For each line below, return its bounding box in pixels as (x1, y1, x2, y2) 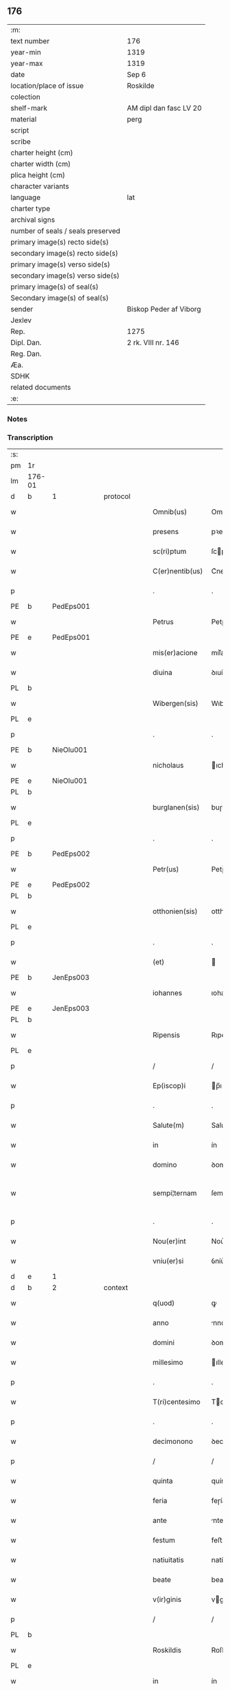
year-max (10, 58, 43, 68)
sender (10, 304, 34, 313)
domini (153, 1338, 175, 1348)
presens (153, 527, 179, 537)
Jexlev (10, 315, 32, 325)
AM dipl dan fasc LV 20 (127, 103, 202, 113)
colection (10, 92, 41, 102)
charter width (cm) (10, 159, 71, 168)
